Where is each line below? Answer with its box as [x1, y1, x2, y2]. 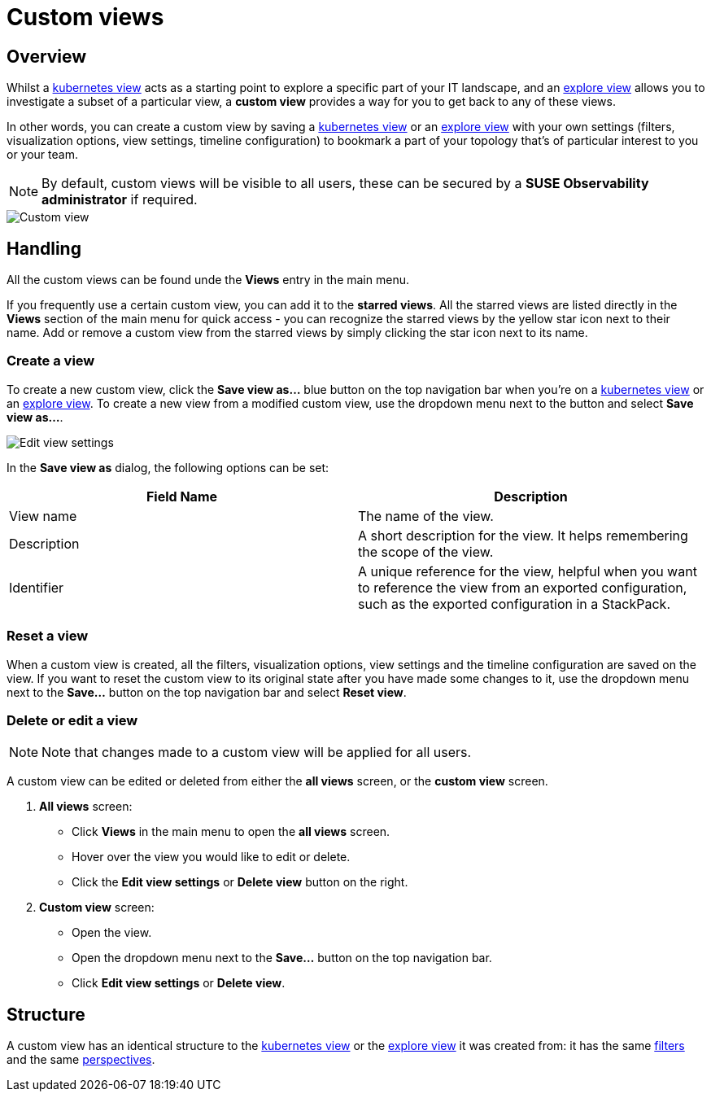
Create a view [7, 352, 95, 370]
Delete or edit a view [7, 711, 138, 728]
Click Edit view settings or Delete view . [72, 976, 286, 991]
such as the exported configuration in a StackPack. [358, 595, 670, 612]
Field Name [146, 488, 218, 505]
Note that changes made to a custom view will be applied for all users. [41, 744, 472, 761]
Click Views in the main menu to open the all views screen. [72, 825, 390, 839]
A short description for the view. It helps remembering [358, 527, 688, 544]
